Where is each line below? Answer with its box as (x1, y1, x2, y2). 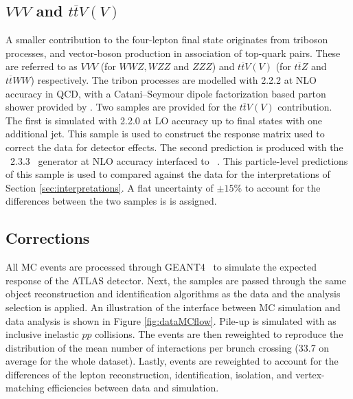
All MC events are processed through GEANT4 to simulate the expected (5, 260, 317, 274)
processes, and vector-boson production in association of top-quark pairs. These (5, 45, 341, 60)
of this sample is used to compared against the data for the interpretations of (5, 167, 330, 181)
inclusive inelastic (5, 327, 79, 341)
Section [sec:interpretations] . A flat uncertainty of (5, 180, 214, 194)
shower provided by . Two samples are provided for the (5, 100, 237, 114)
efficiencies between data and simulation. (47, 380, 219, 395)
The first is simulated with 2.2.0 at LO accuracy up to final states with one (5, 113, 323, 127)
